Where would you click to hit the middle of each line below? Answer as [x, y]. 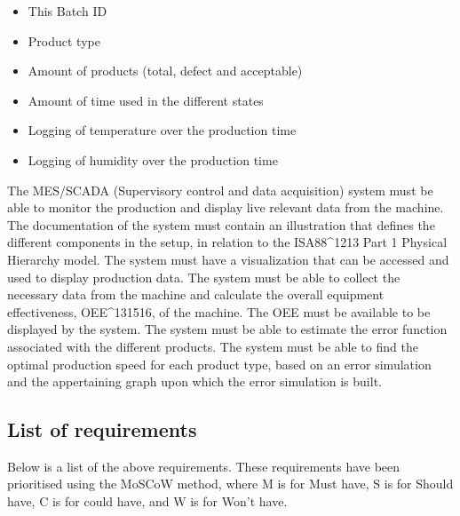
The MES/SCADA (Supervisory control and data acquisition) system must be [220, 190]
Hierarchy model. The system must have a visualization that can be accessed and [228, 259]
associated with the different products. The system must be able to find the [213, 346]
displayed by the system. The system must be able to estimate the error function [227, 329]
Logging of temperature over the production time [162, 130]
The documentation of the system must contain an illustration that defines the [221, 224]
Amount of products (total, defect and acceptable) [165, 71]
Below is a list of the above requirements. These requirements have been [204, 466]
